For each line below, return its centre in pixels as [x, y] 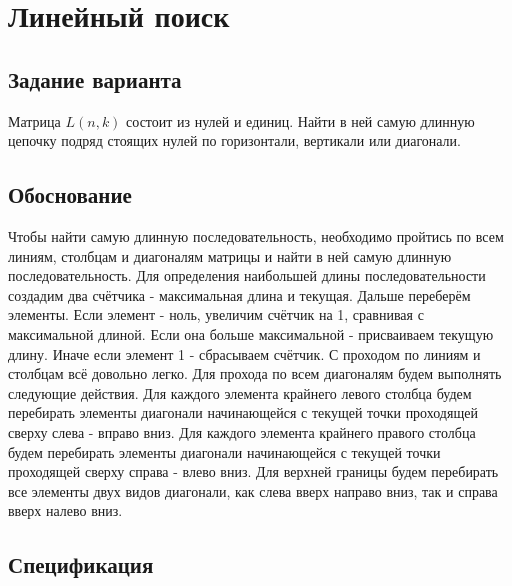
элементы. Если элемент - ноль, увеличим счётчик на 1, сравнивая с [216, 314]
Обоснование [70, 194]
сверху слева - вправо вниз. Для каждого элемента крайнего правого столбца [242, 431]
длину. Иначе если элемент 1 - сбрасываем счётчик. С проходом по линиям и [244, 353]
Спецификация [81, 564]
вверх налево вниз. [65, 510]
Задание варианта [95, 78]
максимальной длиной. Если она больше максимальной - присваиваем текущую [251, 333]
